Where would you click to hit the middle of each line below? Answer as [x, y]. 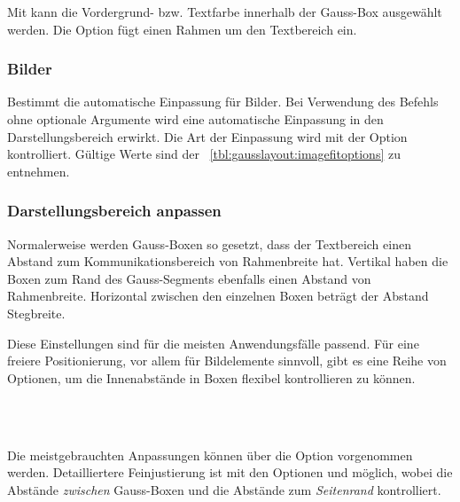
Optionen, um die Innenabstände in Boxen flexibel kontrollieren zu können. [211, 377]
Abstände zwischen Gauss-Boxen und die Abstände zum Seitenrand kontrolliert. [224, 489]
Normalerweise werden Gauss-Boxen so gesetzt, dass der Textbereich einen [209, 243]
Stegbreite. [36, 313]
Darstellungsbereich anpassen [114, 211]
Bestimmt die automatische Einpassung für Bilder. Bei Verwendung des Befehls [223, 102]
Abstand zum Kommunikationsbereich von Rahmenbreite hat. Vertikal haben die [228, 261]
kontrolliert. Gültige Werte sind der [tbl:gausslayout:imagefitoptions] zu [204, 154]
